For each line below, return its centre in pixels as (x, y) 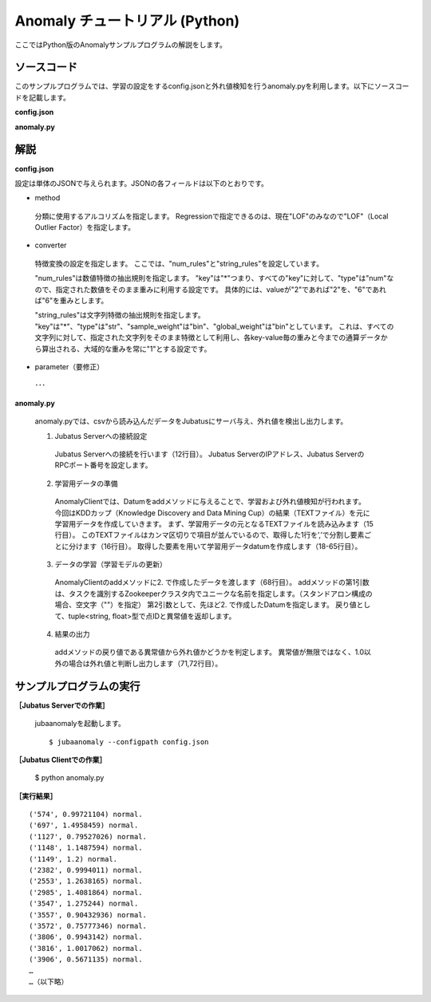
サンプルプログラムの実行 (77, 686)
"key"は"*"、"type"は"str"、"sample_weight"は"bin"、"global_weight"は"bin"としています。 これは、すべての (214, 326)
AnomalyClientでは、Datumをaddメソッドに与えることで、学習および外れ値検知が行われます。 (210, 502)
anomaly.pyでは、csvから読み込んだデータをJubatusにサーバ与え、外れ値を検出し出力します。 (191, 421)
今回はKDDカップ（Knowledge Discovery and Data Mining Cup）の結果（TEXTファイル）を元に (212, 513)
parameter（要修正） (69, 367)
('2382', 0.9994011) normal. (86, 870)
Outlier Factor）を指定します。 (85, 227)
